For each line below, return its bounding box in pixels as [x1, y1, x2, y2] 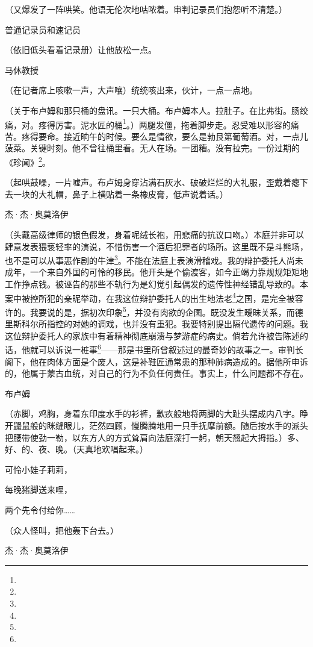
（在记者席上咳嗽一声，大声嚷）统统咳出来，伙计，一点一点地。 [5, 84, 258, 96]
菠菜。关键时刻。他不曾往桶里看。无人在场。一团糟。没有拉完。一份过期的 [5, 142, 300, 154]
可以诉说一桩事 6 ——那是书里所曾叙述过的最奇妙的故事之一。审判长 [38, 342, 303, 355]
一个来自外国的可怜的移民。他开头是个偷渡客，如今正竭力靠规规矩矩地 [29, 266, 308, 278]
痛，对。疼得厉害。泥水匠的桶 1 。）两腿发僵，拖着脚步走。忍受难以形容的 [5, 116, 291, 131]
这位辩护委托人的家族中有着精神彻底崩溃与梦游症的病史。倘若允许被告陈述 [5, 329, 300, 342]
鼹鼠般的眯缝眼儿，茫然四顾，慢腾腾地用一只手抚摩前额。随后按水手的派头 [13, 419, 308, 431]
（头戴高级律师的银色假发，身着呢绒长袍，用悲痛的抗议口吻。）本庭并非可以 [5, 228, 304, 241]
